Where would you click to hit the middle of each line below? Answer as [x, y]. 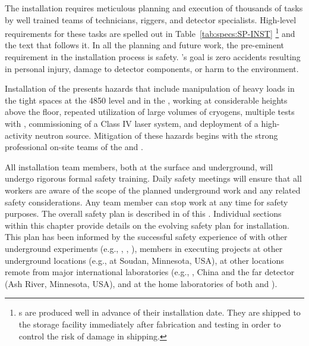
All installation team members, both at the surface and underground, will [139, 166]
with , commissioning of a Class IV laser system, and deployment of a [132, 123]
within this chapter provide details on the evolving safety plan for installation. [147, 225]
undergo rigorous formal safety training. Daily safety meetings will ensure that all [153, 178]
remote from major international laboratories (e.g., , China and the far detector [150, 272]
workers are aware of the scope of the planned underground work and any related [153, 190]
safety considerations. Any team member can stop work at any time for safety [146, 202]
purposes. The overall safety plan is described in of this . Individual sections [143, 213]
